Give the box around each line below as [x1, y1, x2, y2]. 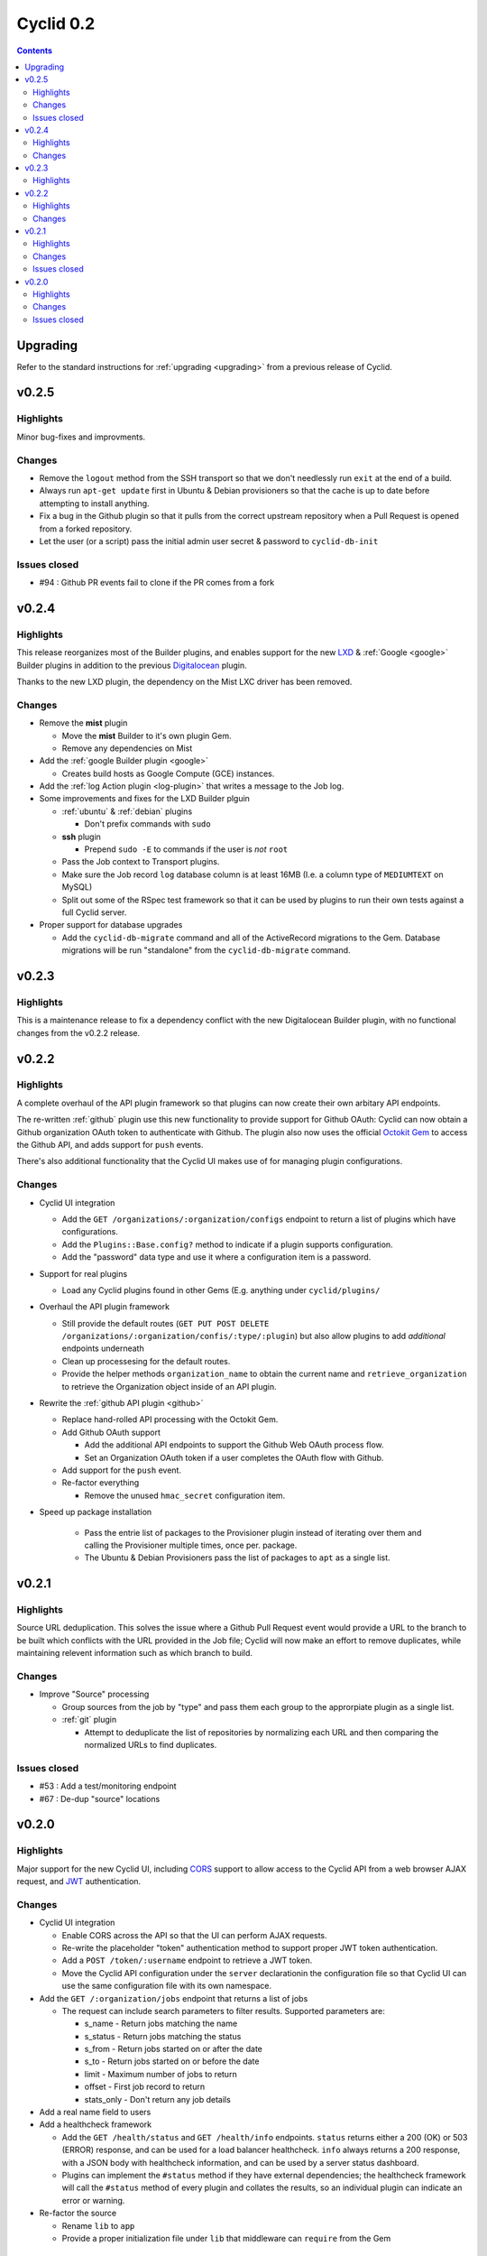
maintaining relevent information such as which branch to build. [16, 1648, 253, 1659]
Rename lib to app [61, 2220, 135, 2231]
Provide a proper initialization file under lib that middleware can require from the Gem [61, 2233, 391, 2243]
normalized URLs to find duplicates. [84, 1739, 217, 1750]
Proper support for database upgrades [39, 920, 183, 930]
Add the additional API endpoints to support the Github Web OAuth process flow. [84, 1439, 384, 1450]
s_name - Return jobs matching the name [84, 2018, 238, 2029]
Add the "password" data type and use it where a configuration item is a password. [61, 1252, 372, 1262]
